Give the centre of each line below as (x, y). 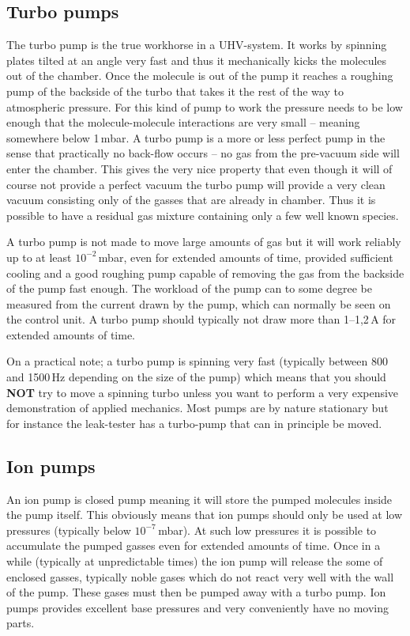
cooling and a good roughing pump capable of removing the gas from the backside (205, 273)
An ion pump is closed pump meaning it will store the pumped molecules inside (199, 499)
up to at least (39, 257)
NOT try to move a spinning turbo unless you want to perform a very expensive (203, 392)
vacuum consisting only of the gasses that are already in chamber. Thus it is (191, 200)
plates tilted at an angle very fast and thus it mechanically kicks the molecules (197, 60)
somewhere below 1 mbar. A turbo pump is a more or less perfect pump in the (196, 137)
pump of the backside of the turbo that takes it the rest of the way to (175, 91)
